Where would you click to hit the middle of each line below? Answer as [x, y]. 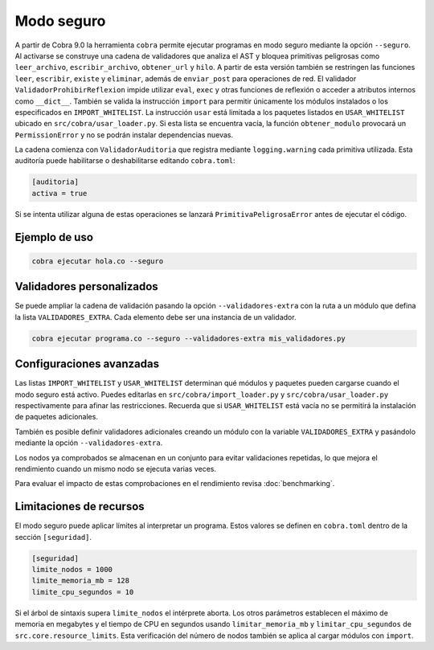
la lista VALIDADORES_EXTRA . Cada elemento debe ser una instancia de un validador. [156, 317]
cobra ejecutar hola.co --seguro [98, 261]
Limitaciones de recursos [80, 507]
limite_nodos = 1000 [72, 569]
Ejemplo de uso [54, 237]
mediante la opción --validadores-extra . [89, 443]
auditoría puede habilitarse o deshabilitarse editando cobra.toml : [125, 161]
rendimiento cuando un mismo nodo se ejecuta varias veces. [116, 468]
